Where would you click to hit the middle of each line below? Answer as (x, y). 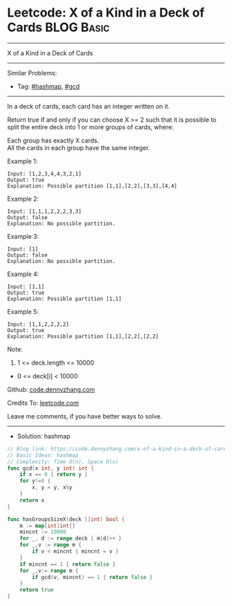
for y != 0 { (35, 481)
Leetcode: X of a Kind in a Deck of (106, 13)
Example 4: (23, 274)
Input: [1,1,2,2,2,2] (38, 324)
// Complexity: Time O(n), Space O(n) (63, 461)
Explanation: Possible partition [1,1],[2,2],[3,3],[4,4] (92, 186)
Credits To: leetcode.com (43, 403)
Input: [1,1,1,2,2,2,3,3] (44, 211)
